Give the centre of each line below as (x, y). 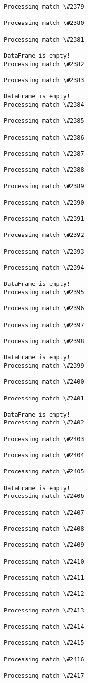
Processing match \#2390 (44, 202)
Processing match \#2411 (44, 577)
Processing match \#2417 (44, 675)
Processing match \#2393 (44, 251)
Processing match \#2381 (44, 39)
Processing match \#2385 (44, 121)
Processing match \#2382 (44, 64)
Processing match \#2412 (44, 594)
